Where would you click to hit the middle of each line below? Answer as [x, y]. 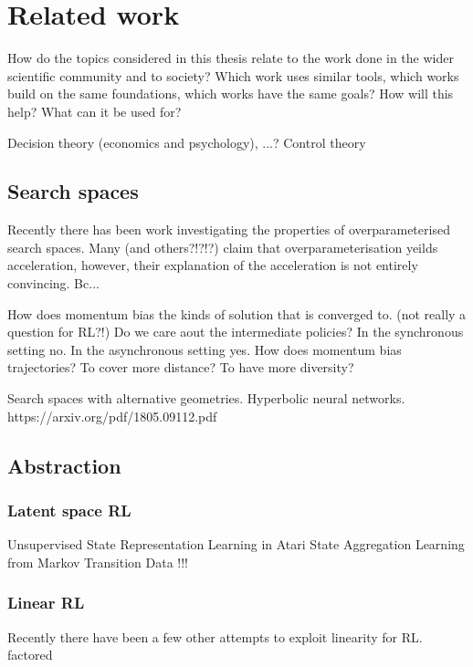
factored [30, 655]
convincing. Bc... [53, 283]
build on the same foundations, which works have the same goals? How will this [231, 94]
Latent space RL [69, 510]
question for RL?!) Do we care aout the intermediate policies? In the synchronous [236, 332]
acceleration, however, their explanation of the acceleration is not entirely [213, 265]
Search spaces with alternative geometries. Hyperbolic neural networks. [206, 398]
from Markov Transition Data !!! [98, 562]
